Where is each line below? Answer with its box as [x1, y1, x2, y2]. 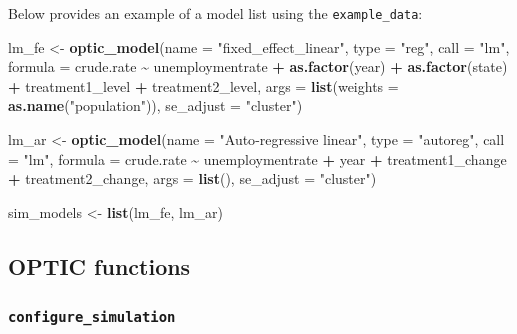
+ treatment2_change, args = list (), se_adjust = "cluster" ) [8, 168, 377, 189]
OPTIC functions [8, 250, 191, 281]
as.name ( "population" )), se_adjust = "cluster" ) [8, 95, 303, 116]
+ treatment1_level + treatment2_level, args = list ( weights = [8, 75, 399, 96]
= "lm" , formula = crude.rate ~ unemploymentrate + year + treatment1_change [8, 148, 507, 169]
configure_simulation [8, 309, 176, 326]
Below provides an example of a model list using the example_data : [8, 3, 423, 23]
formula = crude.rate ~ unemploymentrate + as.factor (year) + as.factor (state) [8, 56, 508, 77]
